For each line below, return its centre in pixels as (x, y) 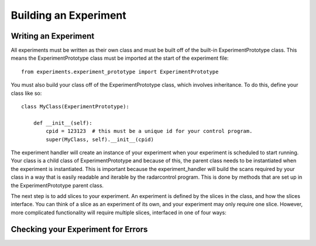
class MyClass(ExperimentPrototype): (75, 107)
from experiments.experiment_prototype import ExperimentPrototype (120, 71)
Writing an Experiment (53, 36)
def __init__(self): (63, 123)
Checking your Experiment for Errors (79, 229)
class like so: (26, 93)
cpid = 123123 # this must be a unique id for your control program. (149, 131)
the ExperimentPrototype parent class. (57, 185)
